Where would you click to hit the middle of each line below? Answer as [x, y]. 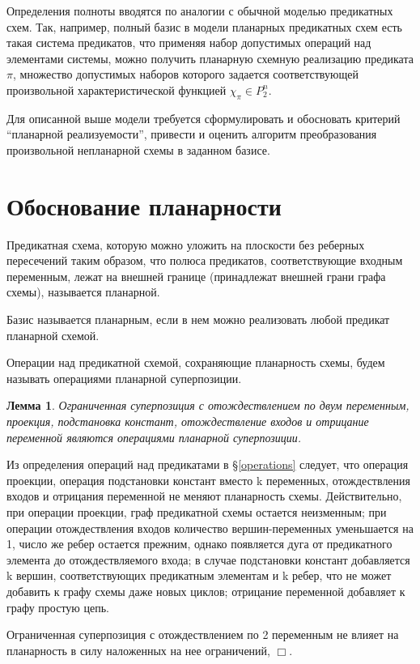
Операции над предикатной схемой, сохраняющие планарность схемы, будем [196, 362]
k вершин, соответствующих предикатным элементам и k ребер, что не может [199, 575]
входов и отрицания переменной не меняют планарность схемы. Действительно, [204, 496]
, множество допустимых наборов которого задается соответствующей [185, 74]
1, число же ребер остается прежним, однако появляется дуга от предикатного [199, 544]
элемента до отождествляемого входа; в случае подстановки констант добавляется [208, 559]
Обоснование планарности [144, 205]
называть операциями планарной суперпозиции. [124, 378]
